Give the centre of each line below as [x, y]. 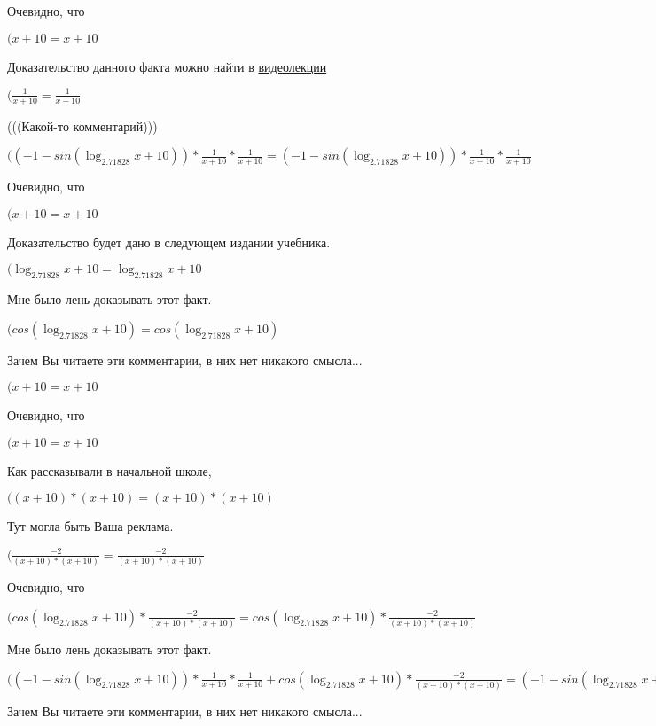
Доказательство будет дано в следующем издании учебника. [169, 242]
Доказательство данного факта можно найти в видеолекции [167, 66]
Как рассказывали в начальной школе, [109, 470]
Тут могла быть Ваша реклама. [90, 526]
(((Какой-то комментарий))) [82, 125]
